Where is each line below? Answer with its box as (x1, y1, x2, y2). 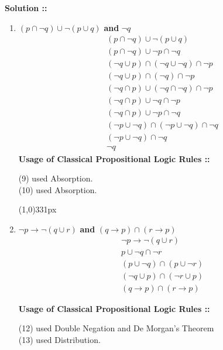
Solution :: (5, 2, 47, 13)
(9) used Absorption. (18, 172, 93, 184)
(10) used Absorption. (18, 183, 97, 195)
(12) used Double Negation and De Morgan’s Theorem (18, 322, 214, 334)
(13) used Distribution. (18, 333, 101, 345)
